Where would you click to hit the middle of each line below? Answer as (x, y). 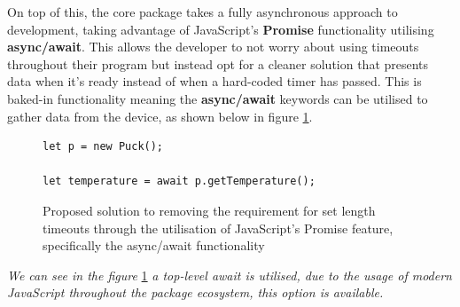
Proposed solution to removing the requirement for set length (209, 210)
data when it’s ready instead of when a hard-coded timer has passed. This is (214, 81)
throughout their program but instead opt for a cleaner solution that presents (218, 63)
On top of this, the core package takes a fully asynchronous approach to (203, 12)
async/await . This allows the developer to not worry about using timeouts (213, 47)
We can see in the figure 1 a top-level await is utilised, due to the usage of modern (230, 275)
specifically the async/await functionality (154, 245)
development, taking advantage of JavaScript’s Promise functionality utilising (221, 29)
